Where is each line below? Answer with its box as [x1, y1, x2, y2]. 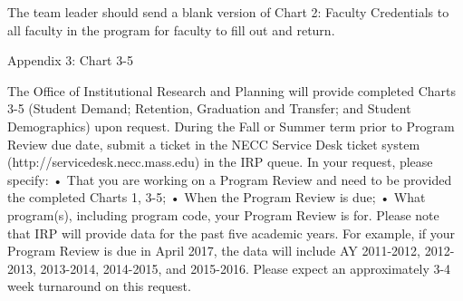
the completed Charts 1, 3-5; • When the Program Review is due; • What [7, 188, 426, 207]
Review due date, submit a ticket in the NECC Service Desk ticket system [7, 134, 420, 153]
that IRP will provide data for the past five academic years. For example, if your [7, 223, 456, 242]
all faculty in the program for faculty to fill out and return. [7, 20, 335, 39]
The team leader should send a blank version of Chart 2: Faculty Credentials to [7, 3, 449, 21]
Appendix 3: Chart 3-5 [7, 51, 133, 70]
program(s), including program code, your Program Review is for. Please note [7, 205, 439, 224]
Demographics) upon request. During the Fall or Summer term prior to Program [7, 116, 455, 135]
